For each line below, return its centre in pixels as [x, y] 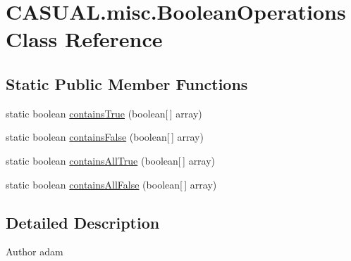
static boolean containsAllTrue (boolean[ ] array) [111, 160]
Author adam [35, 252]
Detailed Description [83, 222]
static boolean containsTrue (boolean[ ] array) [104, 113]
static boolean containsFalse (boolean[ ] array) [105, 137]
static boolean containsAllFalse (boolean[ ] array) [111, 184]
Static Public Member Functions [127, 83]
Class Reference [84, 39]
